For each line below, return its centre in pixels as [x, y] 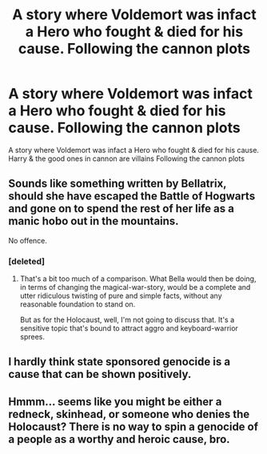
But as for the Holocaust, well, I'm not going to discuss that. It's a [127, 320]
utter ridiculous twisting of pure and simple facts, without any [121, 296]
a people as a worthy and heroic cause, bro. [119, 439]
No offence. [28, 240]
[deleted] [27, 261]
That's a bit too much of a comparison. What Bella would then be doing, [138, 279]
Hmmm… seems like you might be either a [115, 402]
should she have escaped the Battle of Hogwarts [132, 197]
